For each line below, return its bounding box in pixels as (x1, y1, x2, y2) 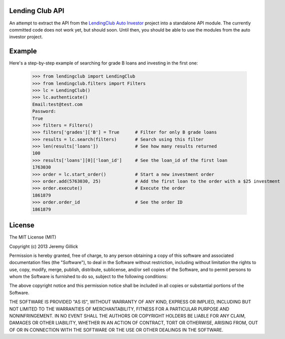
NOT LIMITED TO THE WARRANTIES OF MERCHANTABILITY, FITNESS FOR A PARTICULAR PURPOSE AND (9, 305, 229, 312)
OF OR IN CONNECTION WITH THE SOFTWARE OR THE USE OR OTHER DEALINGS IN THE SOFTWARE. (9, 326, 223, 332)
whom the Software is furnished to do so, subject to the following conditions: (9, 273, 168, 279)
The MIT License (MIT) (9, 234, 56, 240)
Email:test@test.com (32, 101, 82, 107)
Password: (32, 108, 56, 114)
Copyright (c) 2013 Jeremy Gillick (9, 243, 78, 249)
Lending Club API (9, 6, 64, 15)
